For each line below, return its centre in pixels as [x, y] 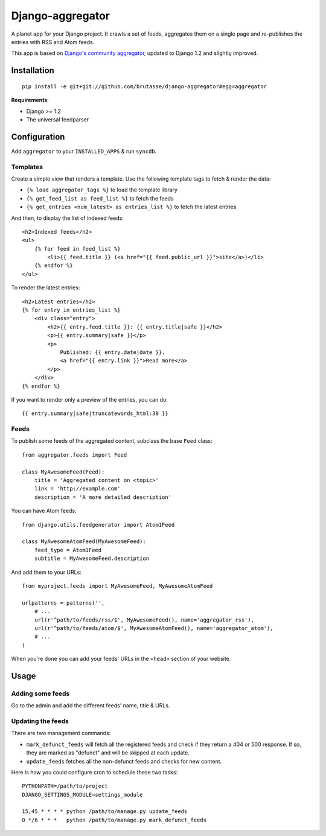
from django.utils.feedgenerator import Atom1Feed [98, 525]
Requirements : [30, 100]
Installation [33, 70]
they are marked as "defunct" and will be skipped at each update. [108, 753]
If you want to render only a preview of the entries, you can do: [90, 399]
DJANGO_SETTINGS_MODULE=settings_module [82, 795]
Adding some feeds [40, 693]
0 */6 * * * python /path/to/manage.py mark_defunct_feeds [114, 820]
